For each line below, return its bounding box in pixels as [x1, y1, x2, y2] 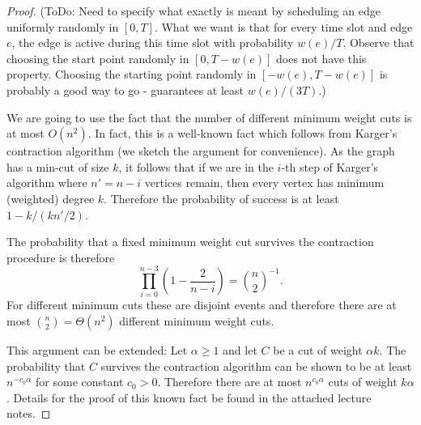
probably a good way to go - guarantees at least [6, 81, 245, 98]
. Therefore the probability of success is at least [104, 189, 339, 206]
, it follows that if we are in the [118, 158, 274, 175]
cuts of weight [328, 373, 398, 390]
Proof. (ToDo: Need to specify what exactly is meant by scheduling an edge [6, 2, 381, 19]
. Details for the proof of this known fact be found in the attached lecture [6, 389, 372, 406]
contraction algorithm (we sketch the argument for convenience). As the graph [6, 142, 395, 159]
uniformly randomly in [6, 18, 119, 35]
